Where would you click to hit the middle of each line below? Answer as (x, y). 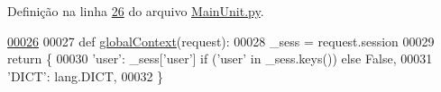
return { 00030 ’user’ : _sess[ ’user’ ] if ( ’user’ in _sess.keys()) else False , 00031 (220, 59)
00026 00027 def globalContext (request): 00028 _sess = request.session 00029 (221, 41)
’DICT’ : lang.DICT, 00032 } (86, 75)
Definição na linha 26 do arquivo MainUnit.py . (136, 11)
